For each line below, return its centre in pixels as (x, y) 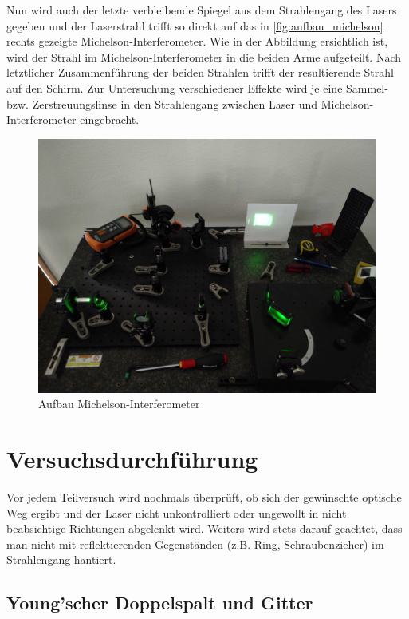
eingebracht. (110, 119)
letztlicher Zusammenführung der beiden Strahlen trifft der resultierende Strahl (200, 72)
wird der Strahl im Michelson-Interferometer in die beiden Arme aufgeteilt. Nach (204, 56)
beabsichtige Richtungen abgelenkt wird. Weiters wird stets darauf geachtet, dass (204, 528)
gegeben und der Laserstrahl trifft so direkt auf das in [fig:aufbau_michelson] (195, 25)
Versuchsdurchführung (132, 459)
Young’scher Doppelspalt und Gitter (160, 603)
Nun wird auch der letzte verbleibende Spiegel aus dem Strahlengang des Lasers (202, 10)
